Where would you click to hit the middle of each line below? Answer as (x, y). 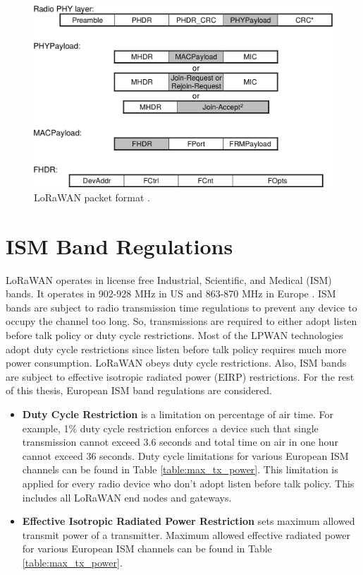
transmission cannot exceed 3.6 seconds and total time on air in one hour (180, 442)
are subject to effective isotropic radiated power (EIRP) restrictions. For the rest (180, 376)
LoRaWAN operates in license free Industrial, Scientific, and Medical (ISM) (169, 279)
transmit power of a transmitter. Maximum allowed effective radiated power (186, 534)
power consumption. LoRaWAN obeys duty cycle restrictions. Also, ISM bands (176, 363)
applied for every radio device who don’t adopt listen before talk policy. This (188, 483)
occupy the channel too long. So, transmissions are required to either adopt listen (181, 321)
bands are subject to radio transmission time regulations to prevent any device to (181, 307)
